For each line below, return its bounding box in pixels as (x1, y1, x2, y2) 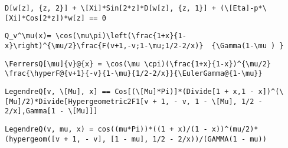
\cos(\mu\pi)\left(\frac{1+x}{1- (55, 32, 186, 41)
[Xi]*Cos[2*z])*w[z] (5, 14, 86, 22)
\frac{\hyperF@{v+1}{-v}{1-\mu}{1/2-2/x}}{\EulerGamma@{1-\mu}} (5, 69, 263, 78)
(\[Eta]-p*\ (220, 4, 267, 12)
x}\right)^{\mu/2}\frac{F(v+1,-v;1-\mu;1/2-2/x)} (5, 41, 204, 50)
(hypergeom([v (5, 134, 60, 143)
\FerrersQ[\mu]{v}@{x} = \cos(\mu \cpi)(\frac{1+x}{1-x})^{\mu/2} (5, 59, 271, 68)
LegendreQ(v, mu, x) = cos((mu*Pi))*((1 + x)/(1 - (5, 125, 208, 133)
